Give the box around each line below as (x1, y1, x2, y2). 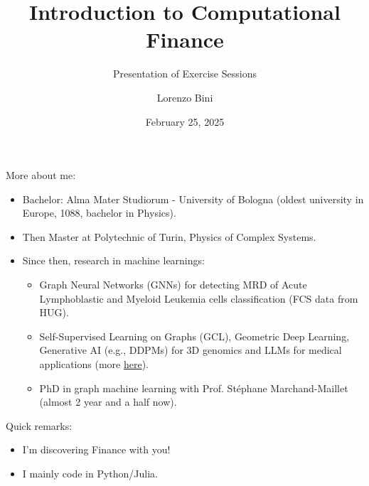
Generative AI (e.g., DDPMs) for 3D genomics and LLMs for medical (39, 342, 342, 357)
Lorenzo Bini (156, 90, 213, 104)
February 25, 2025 (145, 114, 225, 129)
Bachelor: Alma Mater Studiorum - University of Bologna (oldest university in (22, 191, 364, 206)
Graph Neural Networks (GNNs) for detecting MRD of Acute (39, 277, 307, 292)
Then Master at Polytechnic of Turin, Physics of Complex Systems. (22, 229, 316, 244)
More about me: (6, 168, 76, 183)
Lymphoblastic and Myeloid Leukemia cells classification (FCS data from (39, 291, 358, 306)
